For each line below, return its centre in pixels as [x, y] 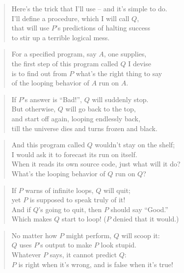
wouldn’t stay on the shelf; [135, 145]
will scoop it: [141, 235]
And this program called [48, 145]
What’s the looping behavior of [58, 173]
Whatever [26, 255]
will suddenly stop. [120, 99]
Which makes [32, 219]
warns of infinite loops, [59, 190]
